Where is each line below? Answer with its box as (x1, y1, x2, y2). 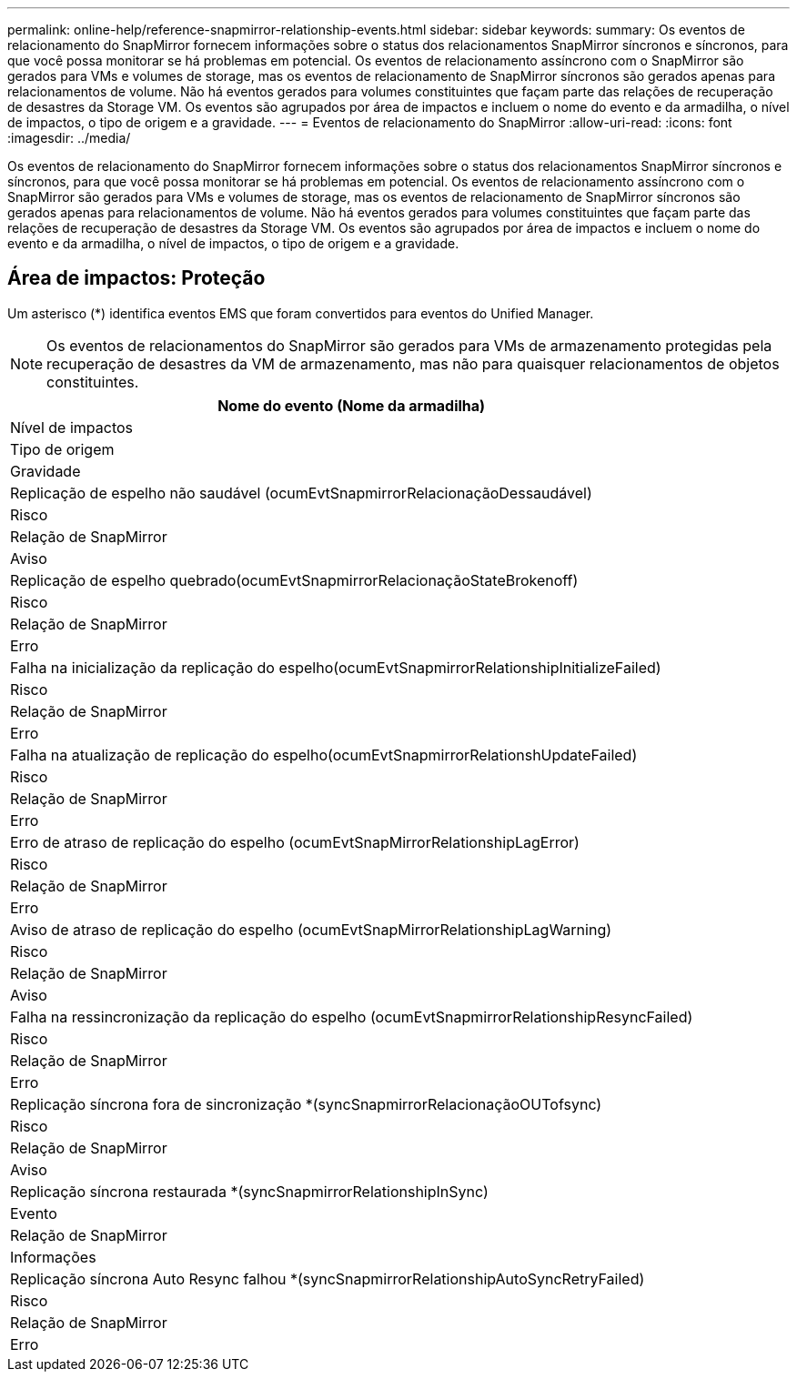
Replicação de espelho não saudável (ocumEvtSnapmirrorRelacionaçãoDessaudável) (10, 483, 592, 502)
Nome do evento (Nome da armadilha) (217, 396, 486, 415)
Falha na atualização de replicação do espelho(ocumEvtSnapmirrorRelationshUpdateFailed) (10, 745, 638, 764)
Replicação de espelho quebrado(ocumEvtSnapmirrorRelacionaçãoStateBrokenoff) (10, 570, 579, 589)
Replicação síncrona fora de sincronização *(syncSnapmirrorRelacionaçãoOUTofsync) (10, 1094, 602, 1113)
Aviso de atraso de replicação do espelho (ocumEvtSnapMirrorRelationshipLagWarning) (10, 920, 612, 939)
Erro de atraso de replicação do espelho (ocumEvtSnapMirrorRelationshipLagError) (10, 832, 580, 851)
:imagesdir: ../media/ (7, 130, 131, 146)
